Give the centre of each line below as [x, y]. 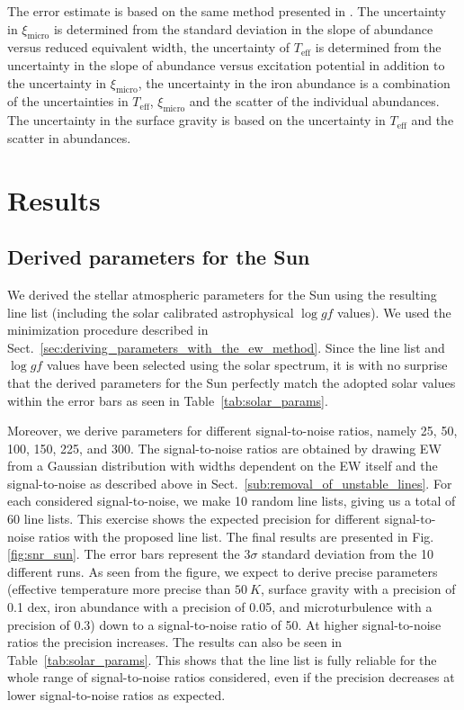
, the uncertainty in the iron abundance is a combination [294, 82]
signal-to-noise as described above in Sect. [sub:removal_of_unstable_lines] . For [230, 483]
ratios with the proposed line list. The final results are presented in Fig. [236, 536]
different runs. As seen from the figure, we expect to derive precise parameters [223, 571]
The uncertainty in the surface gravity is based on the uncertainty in [196, 120]
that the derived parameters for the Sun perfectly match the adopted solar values [232, 382]
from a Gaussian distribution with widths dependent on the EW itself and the [223, 466]
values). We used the [394, 312]
